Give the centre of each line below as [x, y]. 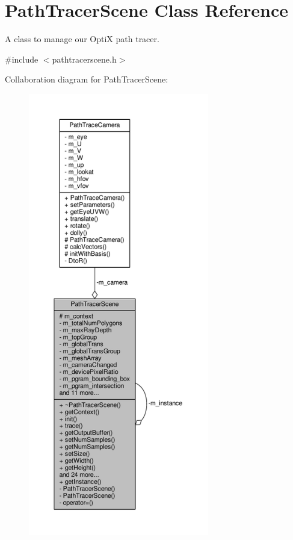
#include [22, 59]
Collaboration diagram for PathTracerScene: [87, 79]
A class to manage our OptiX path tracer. [82, 39]
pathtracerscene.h [84, 59]
